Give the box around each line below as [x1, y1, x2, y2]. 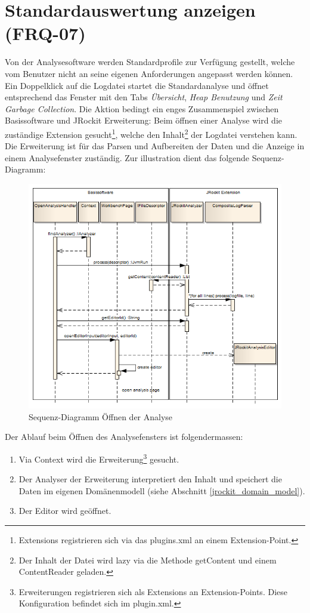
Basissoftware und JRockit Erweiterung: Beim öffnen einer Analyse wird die [5, 114, 283, 127]
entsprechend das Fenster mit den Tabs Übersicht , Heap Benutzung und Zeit [5, 91, 283, 103]
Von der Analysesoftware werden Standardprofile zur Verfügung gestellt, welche [5, 56, 295, 68]
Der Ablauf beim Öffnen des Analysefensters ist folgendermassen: [5, 430, 243, 443]
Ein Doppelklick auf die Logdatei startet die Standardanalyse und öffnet [5, 79, 269, 91]
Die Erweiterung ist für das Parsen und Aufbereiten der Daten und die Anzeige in [5, 140, 305, 152]
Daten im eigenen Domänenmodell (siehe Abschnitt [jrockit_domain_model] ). [18, 484, 305, 497]
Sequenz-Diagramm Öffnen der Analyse [29, 410, 173, 423]
